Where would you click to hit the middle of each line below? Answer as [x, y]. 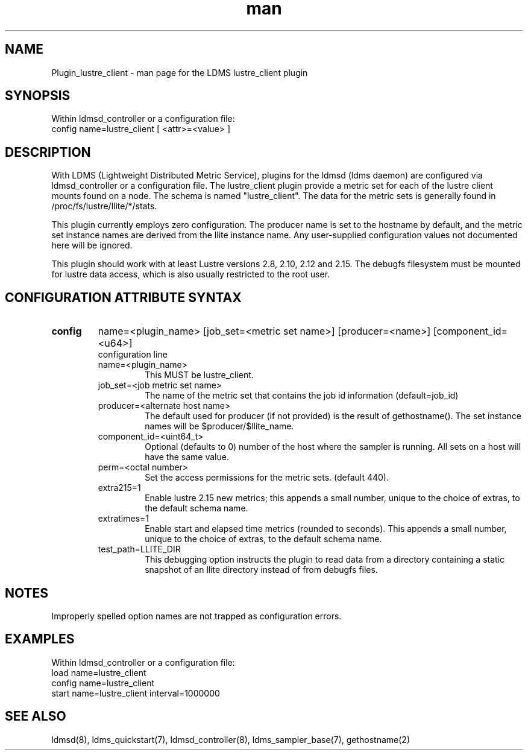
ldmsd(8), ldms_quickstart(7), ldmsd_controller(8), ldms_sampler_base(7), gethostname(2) [231, 739]
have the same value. [187, 457]
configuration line [133, 355]
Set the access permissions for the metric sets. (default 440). [267, 478]
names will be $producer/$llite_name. [219, 426]
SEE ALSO [36, 716]
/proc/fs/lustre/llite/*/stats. [104, 206]
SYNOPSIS [38, 96]
